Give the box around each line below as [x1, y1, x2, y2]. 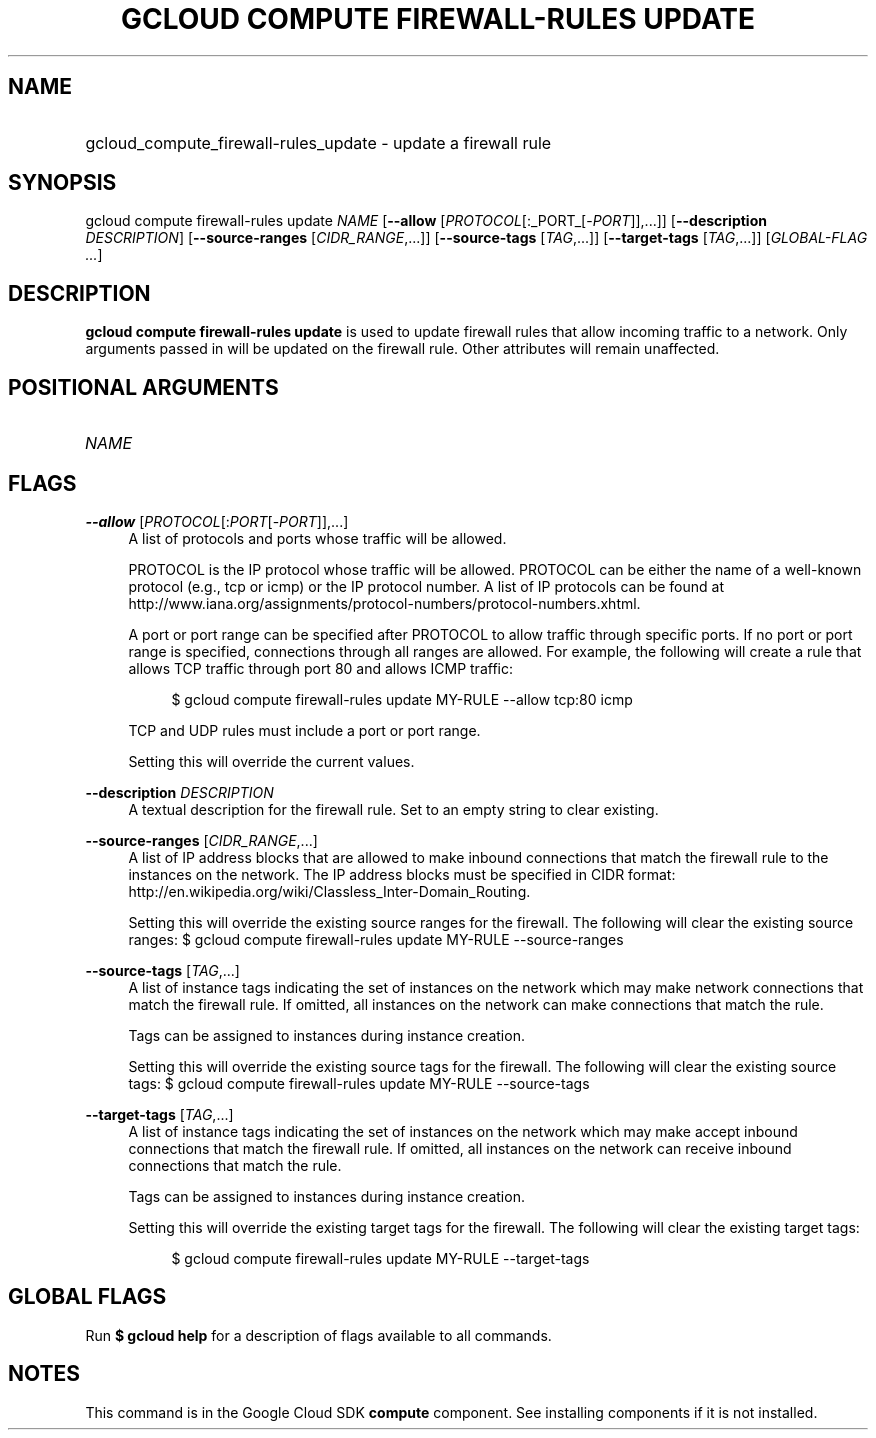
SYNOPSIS [8, 170, 117, 196]
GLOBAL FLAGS [8, 1284, 167, 1310]
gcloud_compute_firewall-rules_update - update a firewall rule [85, 132, 552, 153]
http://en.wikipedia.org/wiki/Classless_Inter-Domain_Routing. [128, 882, 531, 900]
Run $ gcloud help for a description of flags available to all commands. [85, 1326, 552, 1344]
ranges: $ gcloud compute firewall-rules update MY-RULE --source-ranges [128, 930, 624, 948]
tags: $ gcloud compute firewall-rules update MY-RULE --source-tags [128, 1074, 590, 1092]
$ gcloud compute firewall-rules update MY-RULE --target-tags [171, 1249, 590, 1267]
